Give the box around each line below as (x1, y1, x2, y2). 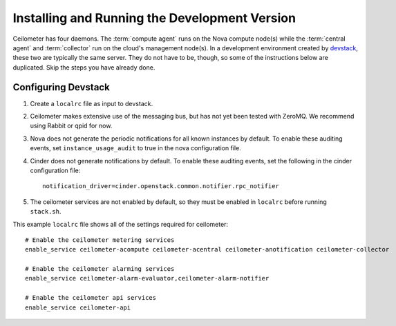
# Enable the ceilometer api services (25, 294, 157, 302)
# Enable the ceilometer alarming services (25, 265, 175, 273)
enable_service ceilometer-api (25, 303, 131, 312)
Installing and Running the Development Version (12, 10, 296, 26)
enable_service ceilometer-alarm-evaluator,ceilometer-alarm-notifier (25, 274, 270, 283)
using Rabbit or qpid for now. (30, 121, 113, 130)
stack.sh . (30, 207, 62, 216)
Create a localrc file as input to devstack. (30, 99, 153, 108)
